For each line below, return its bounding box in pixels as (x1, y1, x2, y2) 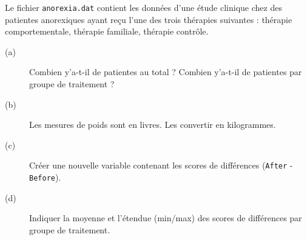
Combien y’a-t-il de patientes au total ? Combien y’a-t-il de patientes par (29, 65, 302, 78)
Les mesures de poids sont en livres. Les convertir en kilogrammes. (29, 118, 276, 131)
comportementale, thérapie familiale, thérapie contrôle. (5, 25, 209, 38)
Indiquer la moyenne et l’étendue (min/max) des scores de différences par (29, 212, 302, 224)
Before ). (29, 171, 61, 184)
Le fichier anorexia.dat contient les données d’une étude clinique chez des (5, 1, 282, 13)
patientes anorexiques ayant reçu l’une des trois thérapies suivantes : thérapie (5, 13, 292, 25)
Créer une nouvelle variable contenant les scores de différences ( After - (29, 159, 293, 172)
